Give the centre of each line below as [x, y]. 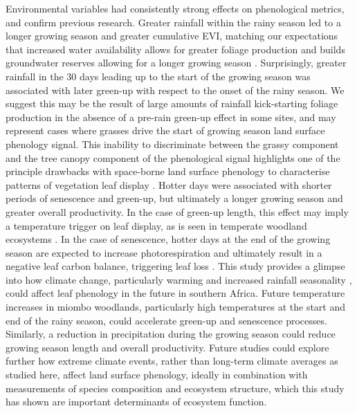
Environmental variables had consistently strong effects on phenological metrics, [175, 8]
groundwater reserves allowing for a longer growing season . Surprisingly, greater [176, 63]
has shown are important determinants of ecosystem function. [136, 402]
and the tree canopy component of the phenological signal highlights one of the [173, 157]
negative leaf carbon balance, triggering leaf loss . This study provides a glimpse [175, 266]
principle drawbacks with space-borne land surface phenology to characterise [168, 171]
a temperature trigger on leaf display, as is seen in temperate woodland [156, 225]
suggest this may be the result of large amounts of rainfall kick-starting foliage [172, 103]
